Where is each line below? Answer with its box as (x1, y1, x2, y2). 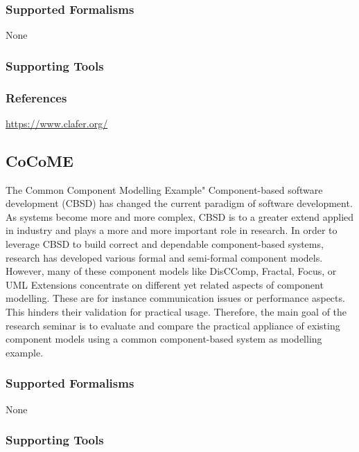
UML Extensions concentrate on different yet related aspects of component (6, 277, 324, 291)
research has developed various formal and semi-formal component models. (6, 250, 323, 264)
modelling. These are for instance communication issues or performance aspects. (6, 291, 345, 305)
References (6, 89, 67, 106)
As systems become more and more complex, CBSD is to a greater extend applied (6, 209, 354, 224)
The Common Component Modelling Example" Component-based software (6, 182, 323, 197)
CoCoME (6, 150, 73, 171)
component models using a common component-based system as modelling (6, 332, 322, 346)
